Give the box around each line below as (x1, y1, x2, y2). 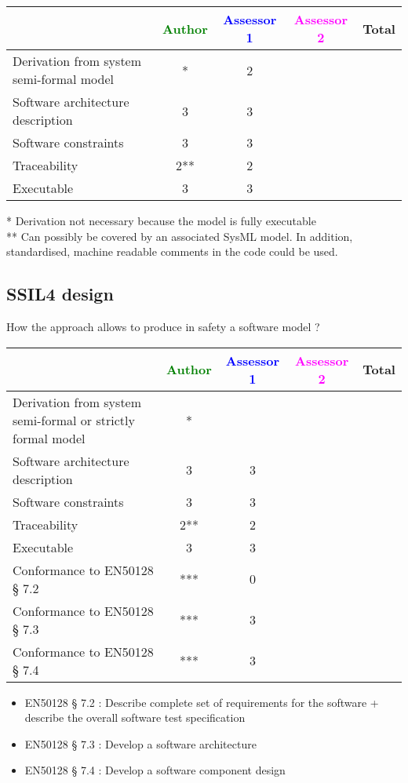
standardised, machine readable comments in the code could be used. (6, 243, 338, 260)
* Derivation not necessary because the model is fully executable (6, 213, 316, 228)
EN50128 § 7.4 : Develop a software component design (24, 762, 286, 778)
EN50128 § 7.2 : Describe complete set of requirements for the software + (24, 694, 379, 710)
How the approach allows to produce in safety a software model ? (6, 318, 320, 334)
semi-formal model (13, 70, 115, 88)
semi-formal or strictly (13, 410, 135, 429)
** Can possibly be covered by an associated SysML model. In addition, (6, 228, 353, 244)
